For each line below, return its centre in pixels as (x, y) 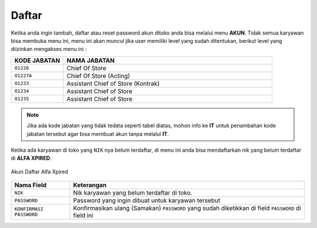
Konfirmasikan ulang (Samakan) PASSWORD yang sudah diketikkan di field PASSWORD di (187, 208)
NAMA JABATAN (91, 60)
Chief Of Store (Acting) (98, 76)
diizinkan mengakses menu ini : (49, 49)
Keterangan (90, 185)
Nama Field (31, 185)
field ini (83, 216)
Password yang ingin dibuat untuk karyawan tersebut (146, 200)
